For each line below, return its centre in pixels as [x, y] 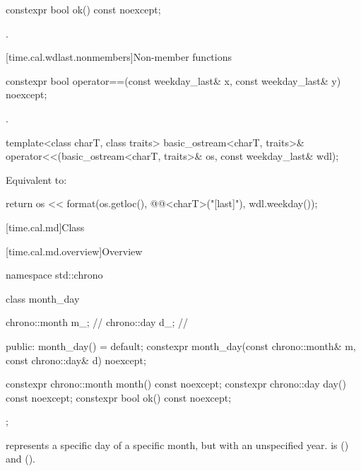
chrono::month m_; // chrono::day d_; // [97, 322]
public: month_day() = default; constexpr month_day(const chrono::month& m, [181, 345]
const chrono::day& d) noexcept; [76, 360]
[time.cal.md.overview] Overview [74, 251]
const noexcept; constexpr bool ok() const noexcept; [119, 397]
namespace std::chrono [54, 275]
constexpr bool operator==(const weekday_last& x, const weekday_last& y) [173, 80]
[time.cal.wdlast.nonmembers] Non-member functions [119, 57]
